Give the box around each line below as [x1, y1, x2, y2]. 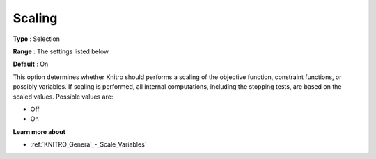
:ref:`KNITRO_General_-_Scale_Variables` [30, 140, 147, 149]
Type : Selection [13, 35, 61, 43]
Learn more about [13, 127, 66, 135]
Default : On [13, 60, 49, 69]
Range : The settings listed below [13, 47, 109, 56]
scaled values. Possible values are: [13, 92, 113, 101]
